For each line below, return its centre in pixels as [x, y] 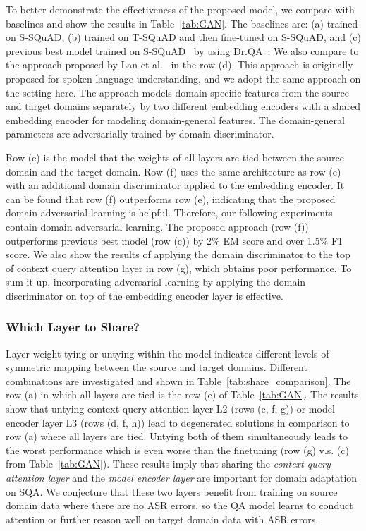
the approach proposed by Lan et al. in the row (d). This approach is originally [179, 65]
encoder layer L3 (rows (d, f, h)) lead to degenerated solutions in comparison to [178, 422]
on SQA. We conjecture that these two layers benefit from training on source [172, 491]
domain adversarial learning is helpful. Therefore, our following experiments [169, 213]
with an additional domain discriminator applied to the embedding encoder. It [175, 185]
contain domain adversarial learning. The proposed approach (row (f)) [157, 226]
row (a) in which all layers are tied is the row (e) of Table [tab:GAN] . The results [182, 395]
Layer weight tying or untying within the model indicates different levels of [167, 353]
